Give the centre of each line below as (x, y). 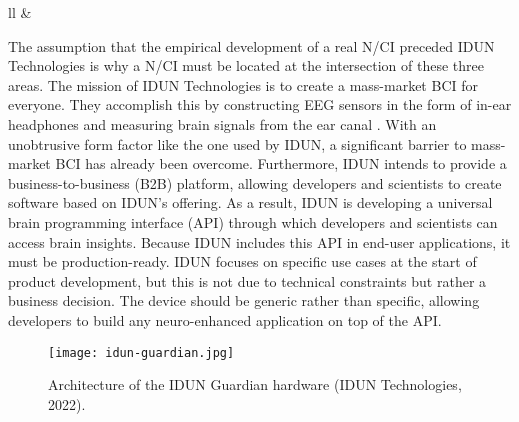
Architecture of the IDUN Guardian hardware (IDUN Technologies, (255, 384)
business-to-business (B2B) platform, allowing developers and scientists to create (255, 182)
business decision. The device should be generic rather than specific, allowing (244, 300)
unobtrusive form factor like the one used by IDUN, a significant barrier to (237, 143)
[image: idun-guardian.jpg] (141, 352)
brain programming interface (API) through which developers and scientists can (253, 221)
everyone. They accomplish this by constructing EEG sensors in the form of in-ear (260, 104)
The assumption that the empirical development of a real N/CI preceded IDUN (251, 45)
